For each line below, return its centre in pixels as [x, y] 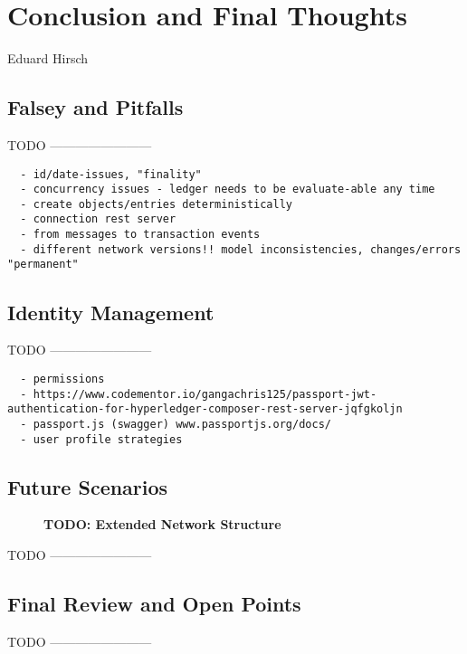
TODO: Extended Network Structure [162, 524]
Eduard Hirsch [48, 58]
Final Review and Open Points [154, 603]
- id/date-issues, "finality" [111, 174]
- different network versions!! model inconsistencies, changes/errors [241, 249]
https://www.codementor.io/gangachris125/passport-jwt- [205, 394]
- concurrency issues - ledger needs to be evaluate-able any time [228, 190]
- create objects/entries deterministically [156, 204]
